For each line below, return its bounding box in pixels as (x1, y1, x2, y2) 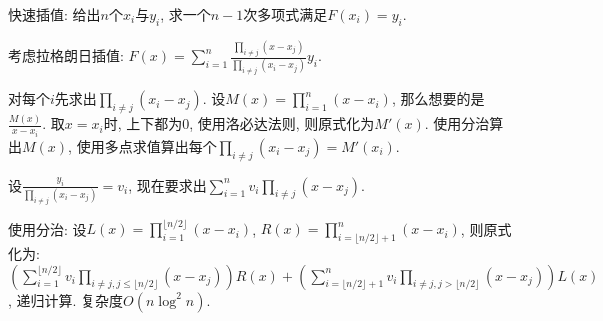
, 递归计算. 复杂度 (8, 289, 124, 310)
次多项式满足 (243, 4, 328, 24)
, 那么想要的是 (391, 88, 485, 109)
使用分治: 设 (8, 218, 87, 239)
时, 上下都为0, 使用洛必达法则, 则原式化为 (103, 113, 375, 134)
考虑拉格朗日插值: (8, 45, 124, 65)
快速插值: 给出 (8, 4, 101, 24)
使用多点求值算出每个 (76, 135, 217, 156)
